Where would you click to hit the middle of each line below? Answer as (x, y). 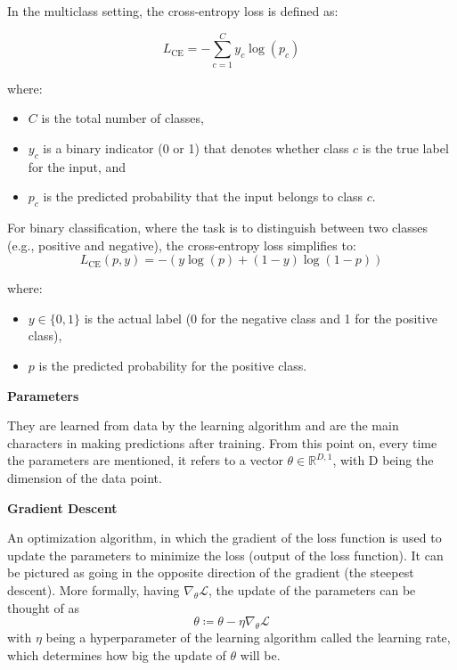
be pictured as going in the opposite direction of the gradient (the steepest (211, 572)
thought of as (43, 607)
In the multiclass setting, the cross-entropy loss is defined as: (173, 11)
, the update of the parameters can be (312, 590)
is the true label (405, 147)
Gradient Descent (62, 507)
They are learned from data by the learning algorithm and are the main (203, 425)
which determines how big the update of (117, 654)
